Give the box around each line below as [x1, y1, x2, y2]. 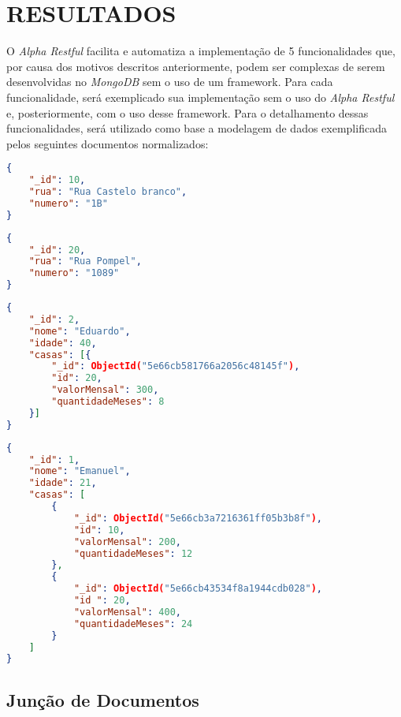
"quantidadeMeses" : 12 [73, 547, 193, 559]
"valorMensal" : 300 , [51, 384, 159, 396]
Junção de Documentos [6, 687, 199, 711]
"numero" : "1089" [28, 267, 120, 279]
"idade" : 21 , [28, 477, 97, 489]
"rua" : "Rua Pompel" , [28, 256, 142, 267]
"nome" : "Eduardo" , [28, 325, 131, 337]
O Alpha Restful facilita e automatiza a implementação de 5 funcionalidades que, [6, 43, 395, 59]
